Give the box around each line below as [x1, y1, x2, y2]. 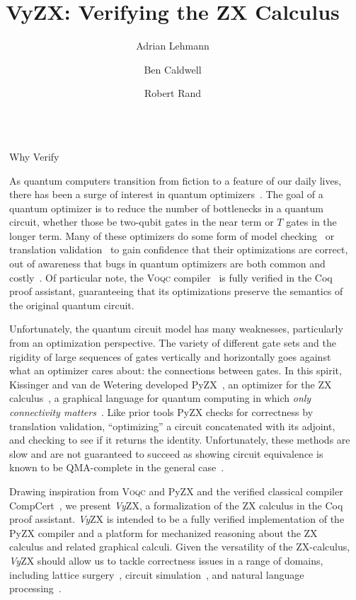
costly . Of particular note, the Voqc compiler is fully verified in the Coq [9, 270, 333, 284]
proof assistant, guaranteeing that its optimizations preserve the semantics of [9, 284, 343, 299]
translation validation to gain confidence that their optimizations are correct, [9, 242, 348, 257]
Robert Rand [144, 86, 202, 100]
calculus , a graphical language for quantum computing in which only [9, 391, 311, 405]
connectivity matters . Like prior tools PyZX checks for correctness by [9, 405, 314, 419]
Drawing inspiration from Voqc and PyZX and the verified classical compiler [9, 483, 343, 498]
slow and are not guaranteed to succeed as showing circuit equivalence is [9, 446, 323, 461]
